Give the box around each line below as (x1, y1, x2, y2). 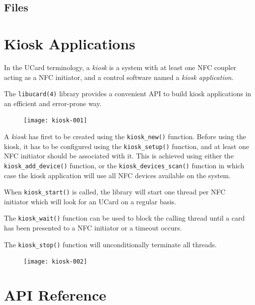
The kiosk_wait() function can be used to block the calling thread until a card (4, 213, 245, 223)
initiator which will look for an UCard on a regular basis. (4, 196, 176, 206)
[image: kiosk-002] (24, 258, 87, 266)
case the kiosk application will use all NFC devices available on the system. (4, 170, 231, 180)
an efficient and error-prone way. (4, 98, 102, 108)
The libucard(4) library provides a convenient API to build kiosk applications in (4, 88, 252, 99)
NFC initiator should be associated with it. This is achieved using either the (4, 151, 234, 161)
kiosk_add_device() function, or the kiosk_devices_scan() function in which (4, 160, 244, 170)
